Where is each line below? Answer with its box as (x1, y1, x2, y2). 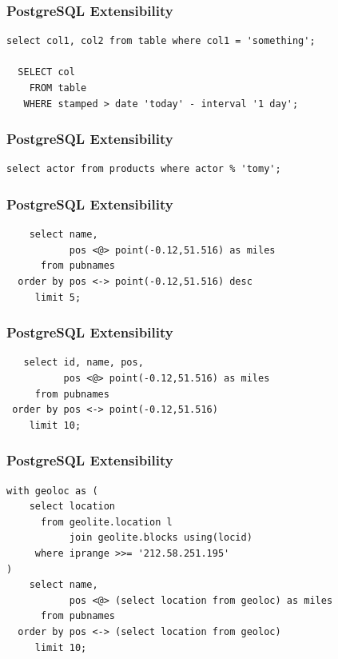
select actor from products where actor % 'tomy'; (6, 163, 281, 175)
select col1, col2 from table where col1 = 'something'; (6, 35, 316, 47)
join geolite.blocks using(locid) (69, 532, 253, 544)
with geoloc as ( (6, 485, 98, 497)
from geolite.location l (40, 516, 173, 528)
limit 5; (34, 291, 82, 303)
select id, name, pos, (23, 357, 144, 369)
